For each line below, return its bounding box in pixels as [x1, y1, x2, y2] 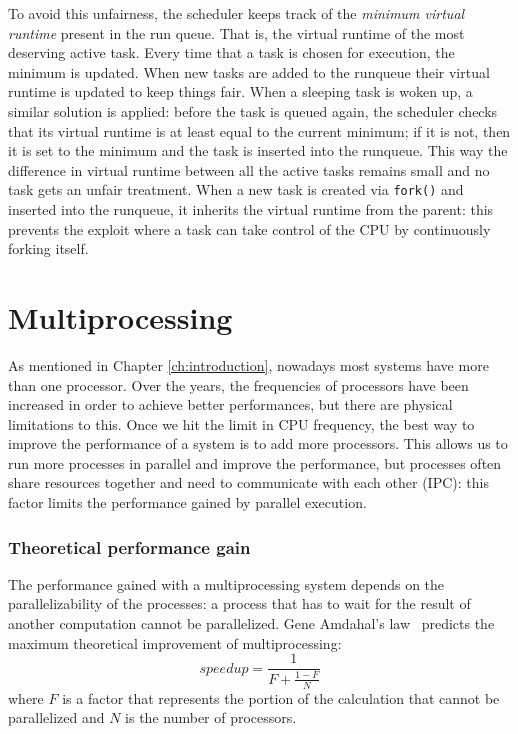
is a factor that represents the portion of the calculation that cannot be [62, 687, 500, 708]
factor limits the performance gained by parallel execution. [8, 492, 367, 513]
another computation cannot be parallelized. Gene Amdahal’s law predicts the [8, 613, 495, 634]
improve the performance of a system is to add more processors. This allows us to [8, 433, 508, 454]
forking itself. [8, 238, 89, 259]
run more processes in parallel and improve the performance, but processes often [8, 452, 502, 473]
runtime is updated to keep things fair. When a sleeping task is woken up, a [8, 81, 473, 102]
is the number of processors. [125, 707, 297, 728]
